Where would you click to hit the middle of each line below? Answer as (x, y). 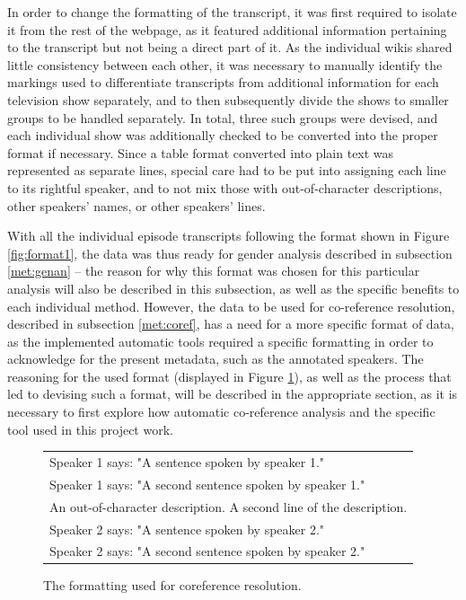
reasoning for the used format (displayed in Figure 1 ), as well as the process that (229, 376)
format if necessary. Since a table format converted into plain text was (201, 152)
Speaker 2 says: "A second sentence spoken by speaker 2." (207, 551)
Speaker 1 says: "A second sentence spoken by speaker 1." (207, 484)
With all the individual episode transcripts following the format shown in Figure (229, 236)
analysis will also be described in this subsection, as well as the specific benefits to (233, 288)
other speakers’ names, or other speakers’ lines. (136, 205)
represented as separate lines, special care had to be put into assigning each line (227, 170)
